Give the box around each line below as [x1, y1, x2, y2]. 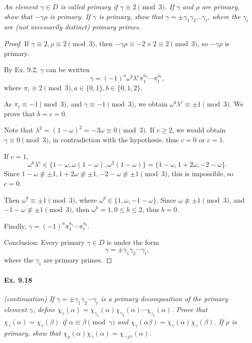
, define [33, 304, 55, 315]
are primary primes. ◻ [43, 254, 112, 264]
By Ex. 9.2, [4, 64, 38, 75]
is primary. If [50, 11, 91, 21]
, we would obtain [172, 125, 226, 135]
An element [4, 1, 38, 11]
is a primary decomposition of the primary [101, 293, 228, 304]
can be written [46, 64, 90, 75]
